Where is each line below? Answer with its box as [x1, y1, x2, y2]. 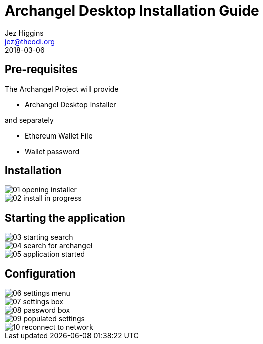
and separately [5, 115, 54, 124]
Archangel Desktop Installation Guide [5, 2, 259, 19]
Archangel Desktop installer [25, 100, 116, 109]
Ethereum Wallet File [25, 131, 93, 140]
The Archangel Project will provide [5, 84, 119, 93]
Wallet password [25, 147, 79, 156]
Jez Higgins [5, 28, 44, 37]
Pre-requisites [5, 63, 78, 76]
